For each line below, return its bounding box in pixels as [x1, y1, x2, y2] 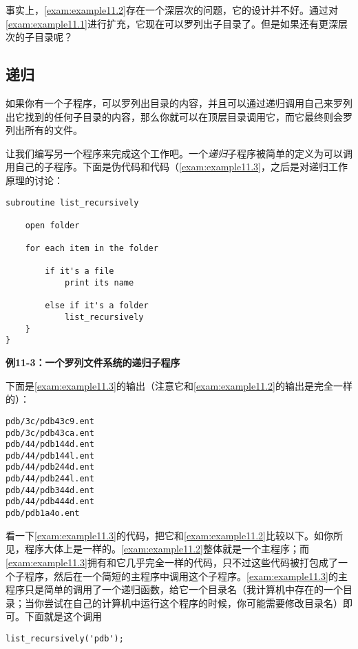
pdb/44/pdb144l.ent [6, 450, 94, 461]
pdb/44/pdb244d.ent [6, 462, 94, 472]
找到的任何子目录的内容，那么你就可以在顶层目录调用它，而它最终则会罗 [24, 109, 352, 123]
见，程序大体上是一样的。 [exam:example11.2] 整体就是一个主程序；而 [6, 541, 309, 556]
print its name [64, 278, 134, 288]
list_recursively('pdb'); [6, 633, 124, 643]
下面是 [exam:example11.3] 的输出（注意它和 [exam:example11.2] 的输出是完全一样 [6, 378, 352, 392]
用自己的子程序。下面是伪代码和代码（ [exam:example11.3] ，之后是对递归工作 [6, 159, 348, 174]
